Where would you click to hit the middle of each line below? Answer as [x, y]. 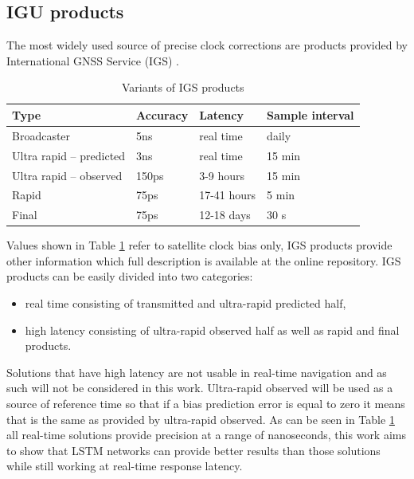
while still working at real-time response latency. [125, 466]
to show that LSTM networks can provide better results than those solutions [193, 450]
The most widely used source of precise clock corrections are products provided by [207, 45]
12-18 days [225, 215]
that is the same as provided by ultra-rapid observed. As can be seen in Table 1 [201, 419]
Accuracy [162, 114]
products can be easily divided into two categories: [130, 276]
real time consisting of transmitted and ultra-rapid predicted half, [186, 303]
